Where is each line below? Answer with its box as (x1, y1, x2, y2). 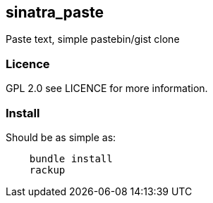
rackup (29, 164, 66, 176)
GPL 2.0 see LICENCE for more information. (6, 82, 208, 95)
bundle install (29, 152, 113, 164)
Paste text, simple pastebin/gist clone (6, 33, 180, 46)
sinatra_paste (6, 4, 104, 21)
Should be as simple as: (6, 131, 116, 143)
